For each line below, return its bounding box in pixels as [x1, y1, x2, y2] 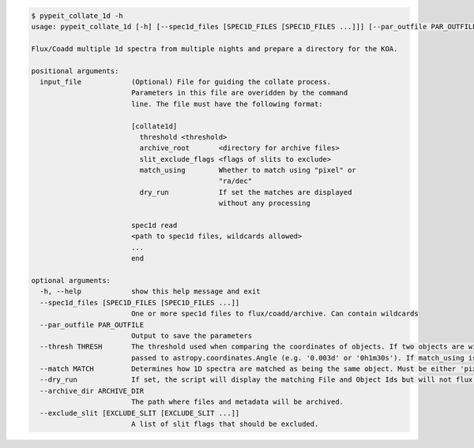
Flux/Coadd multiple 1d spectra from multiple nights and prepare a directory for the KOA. [31, 44, 398, 53]
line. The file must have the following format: [130, 99, 323, 108]
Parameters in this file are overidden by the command [130, 88, 348, 98]
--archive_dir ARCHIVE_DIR [39, 386, 145, 395]
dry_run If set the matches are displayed [139, 188, 352, 196]
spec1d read [130, 221, 178, 230]
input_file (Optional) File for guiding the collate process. [39, 77, 332, 86]
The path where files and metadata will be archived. [130, 398, 344, 406]
